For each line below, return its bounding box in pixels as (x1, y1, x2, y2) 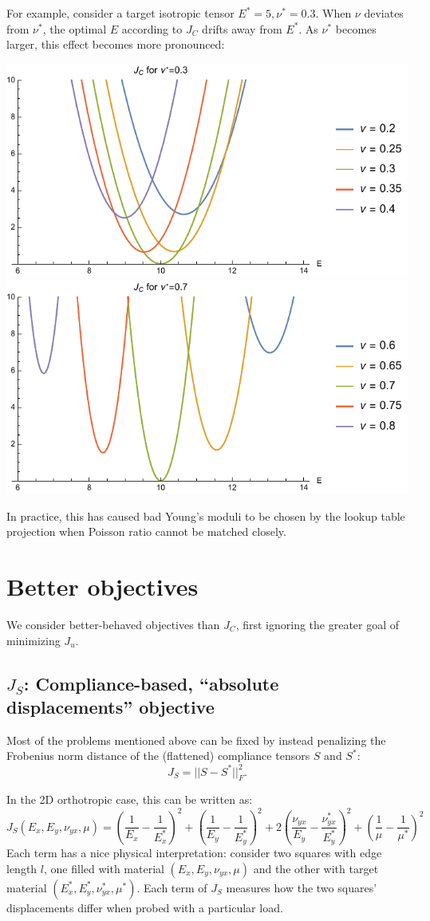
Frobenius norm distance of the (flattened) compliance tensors (6, 747, 310, 764)
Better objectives (6, 570, 199, 603)
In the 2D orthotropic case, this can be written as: (6, 791, 253, 808)
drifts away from (202, 20, 282, 37)
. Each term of (136, 879, 207, 895)
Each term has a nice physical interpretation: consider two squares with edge (6, 844, 382, 861)
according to (121, 20, 183, 37)
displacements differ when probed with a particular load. (6, 899, 283, 915)
